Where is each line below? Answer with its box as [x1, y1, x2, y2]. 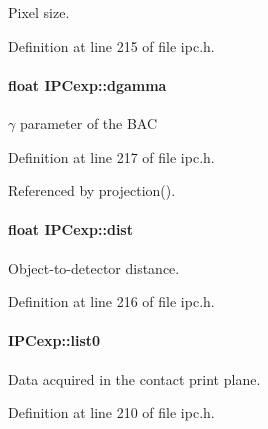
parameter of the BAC [19, 112, 158, 133]
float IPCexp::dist [8, 219, 133, 240]
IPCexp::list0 [8, 330, 101, 351]
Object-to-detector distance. [8, 257, 180, 278]
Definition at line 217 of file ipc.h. [8, 146, 215, 167]
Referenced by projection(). [8, 180, 176, 201]
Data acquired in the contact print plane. [8, 368, 261, 389]
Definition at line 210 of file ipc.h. [8, 402, 215, 423]
